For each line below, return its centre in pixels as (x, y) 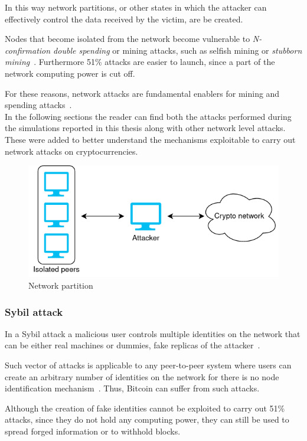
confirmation (28, 50)
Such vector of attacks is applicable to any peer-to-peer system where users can (148, 365)
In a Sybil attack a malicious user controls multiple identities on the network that (153, 333)
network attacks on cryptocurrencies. (71, 151)
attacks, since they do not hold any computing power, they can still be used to (147, 419)
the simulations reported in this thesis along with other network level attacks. (145, 128)
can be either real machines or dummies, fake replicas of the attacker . (133, 345)
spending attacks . (38, 105)
